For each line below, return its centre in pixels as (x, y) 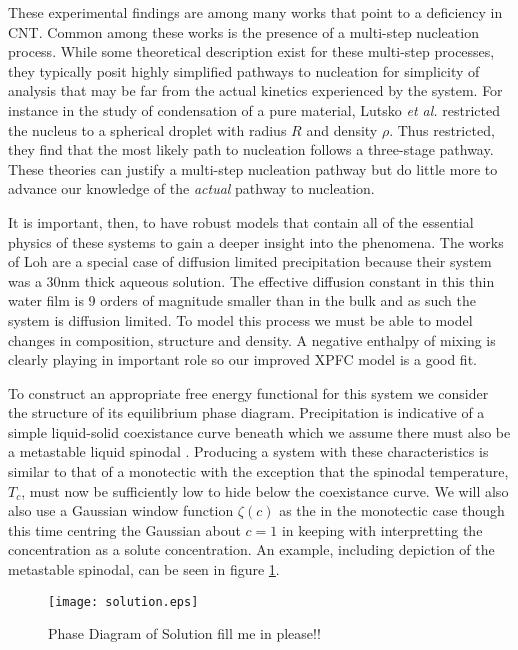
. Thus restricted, (442, 129)
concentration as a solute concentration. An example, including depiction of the (251, 549)
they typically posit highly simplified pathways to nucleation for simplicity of (244, 70)
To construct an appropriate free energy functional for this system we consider (248, 392)
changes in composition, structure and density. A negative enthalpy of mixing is (252, 339)
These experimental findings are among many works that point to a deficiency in (255, 12)
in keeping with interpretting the (382, 529)
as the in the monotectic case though (392, 510)
